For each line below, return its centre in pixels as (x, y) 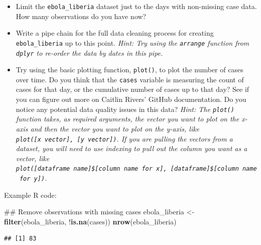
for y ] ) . (33, 178)
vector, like (33, 158)
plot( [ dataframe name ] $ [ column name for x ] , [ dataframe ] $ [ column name (136, 169)
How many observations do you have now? (81, 16)
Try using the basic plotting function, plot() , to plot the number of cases (129, 70)
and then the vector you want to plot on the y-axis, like (115, 128)
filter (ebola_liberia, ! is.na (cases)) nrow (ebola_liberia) (90, 221)
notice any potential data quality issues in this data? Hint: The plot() (125, 109)
